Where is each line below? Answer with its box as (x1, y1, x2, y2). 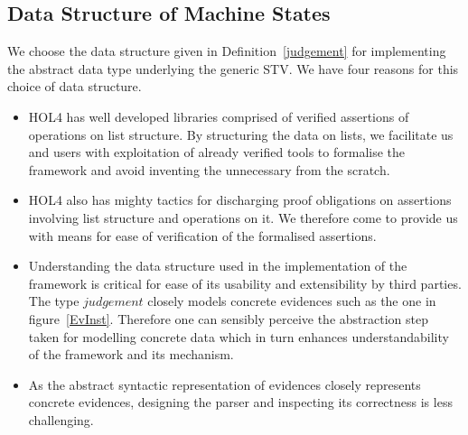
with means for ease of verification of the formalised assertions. (28, 226, 377, 245)
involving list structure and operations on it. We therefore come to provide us (28, 208, 458, 227)
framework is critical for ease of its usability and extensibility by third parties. (28, 273, 462, 292)
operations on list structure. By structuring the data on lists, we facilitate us (28, 125, 454, 143)
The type (28, 292, 80, 310)
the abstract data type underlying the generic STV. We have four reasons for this (7, 59, 459, 78)
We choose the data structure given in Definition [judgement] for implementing (7, 42, 446, 60)
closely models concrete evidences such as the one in (147, 292, 436, 310)
